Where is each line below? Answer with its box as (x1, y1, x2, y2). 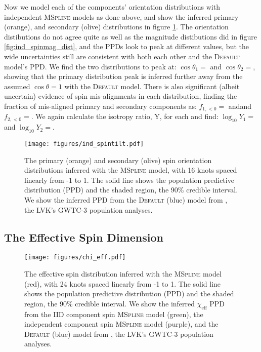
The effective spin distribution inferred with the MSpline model (24, 268, 222, 279)
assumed (4, 81, 30, 91)
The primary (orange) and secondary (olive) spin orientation (24, 154, 212, 165)
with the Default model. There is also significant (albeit (64, 81, 240, 91)
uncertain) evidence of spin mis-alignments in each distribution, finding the (4, 91, 237, 101)
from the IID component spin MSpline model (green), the (24, 308, 203, 319)
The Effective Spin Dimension (4, 229, 163, 245)
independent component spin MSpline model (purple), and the (24, 319, 219, 329)
